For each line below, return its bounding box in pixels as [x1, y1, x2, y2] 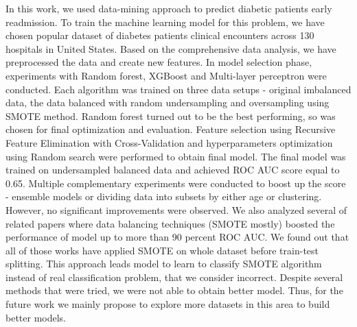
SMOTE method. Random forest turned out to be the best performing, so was [5, 108, 336, 123]
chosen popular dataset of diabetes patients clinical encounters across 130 [5, 28, 314, 43]
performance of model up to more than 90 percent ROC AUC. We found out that [5, 230, 349, 244]
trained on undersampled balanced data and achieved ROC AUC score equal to [5, 162, 340, 177]
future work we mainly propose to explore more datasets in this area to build [5, 297, 330, 311]
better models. [5, 310, 67, 324]
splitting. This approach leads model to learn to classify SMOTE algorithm [5, 256, 322, 271]
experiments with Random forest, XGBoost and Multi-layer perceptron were [5, 68, 327, 82]
